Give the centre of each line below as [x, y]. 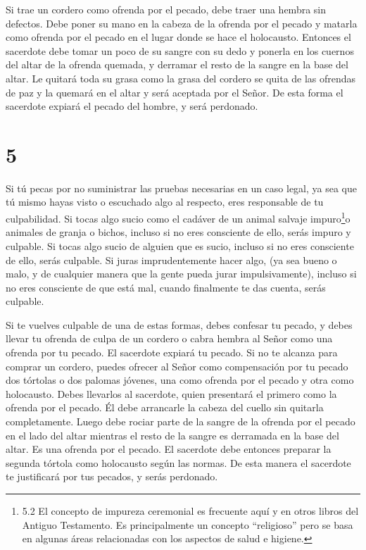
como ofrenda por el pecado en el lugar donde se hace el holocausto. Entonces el [178, 37]
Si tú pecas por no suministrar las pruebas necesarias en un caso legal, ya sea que [182, 188]
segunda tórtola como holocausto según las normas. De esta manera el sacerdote [178, 462]
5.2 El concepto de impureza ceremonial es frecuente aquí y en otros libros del [190, 511]
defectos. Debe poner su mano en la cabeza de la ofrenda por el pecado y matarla [182, 23]
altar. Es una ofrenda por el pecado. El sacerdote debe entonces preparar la [169, 449]
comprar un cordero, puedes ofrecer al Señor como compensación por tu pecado [177, 366]
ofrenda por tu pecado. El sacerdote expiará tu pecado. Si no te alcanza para [172, 352]
